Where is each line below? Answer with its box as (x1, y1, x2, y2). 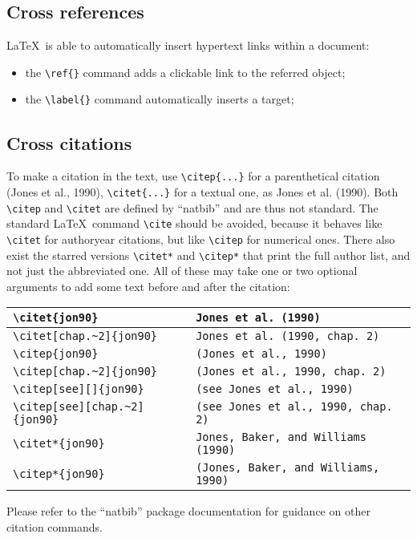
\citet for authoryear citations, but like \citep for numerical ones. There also (6, 230, 395, 247)
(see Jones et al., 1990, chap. (196, 400, 393, 414)
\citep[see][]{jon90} (13, 382, 144, 396)
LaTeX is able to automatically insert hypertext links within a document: (6, 37, 370, 54)
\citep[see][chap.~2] (13, 400, 144, 414)
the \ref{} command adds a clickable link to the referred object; (25, 63, 346, 80)
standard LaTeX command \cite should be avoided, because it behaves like (6, 215, 383, 232)
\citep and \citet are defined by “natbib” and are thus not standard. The (6, 199, 379, 216)
